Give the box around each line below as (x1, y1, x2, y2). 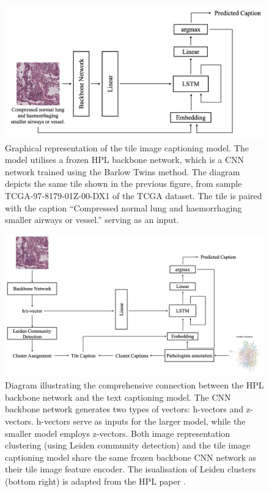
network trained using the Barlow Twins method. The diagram (5, 165, 240, 178)
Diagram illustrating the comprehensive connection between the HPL (5, 379, 264, 392)
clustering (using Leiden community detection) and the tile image (5, 439, 251, 452)
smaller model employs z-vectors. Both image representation (5, 426, 230, 439)
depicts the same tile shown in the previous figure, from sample (5, 177, 242, 190)
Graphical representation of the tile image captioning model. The (5, 141, 249, 154)
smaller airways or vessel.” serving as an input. (5, 213, 179, 226)
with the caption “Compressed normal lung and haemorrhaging (5, 201, 242, 214)
